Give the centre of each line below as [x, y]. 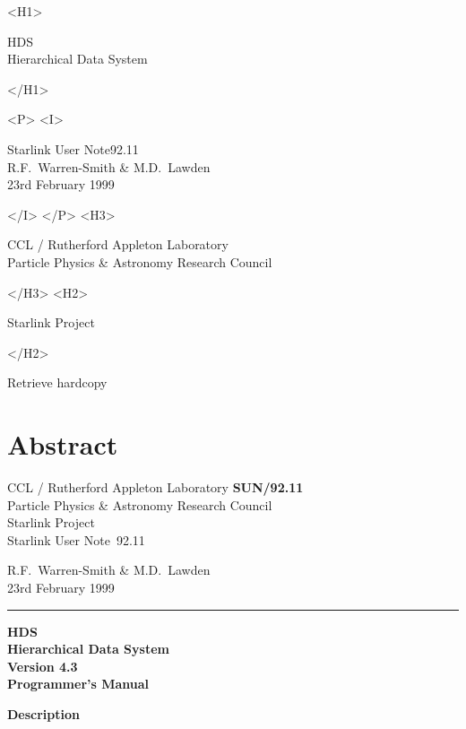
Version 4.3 [43, 666]
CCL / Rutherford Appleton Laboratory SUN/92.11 [155, 487]
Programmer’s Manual [78, 684]
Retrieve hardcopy [57, 382]
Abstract [63, 444]
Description [44, 713]
